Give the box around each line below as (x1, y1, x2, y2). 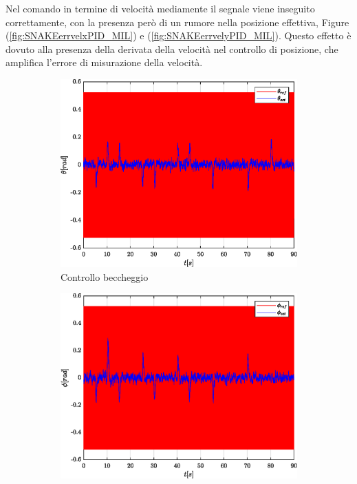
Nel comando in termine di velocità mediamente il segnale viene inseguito (6, 1, 315, 15)
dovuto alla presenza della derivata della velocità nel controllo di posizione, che (6, 41, 338, 56)
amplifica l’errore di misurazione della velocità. (6, 55, 203, 70)
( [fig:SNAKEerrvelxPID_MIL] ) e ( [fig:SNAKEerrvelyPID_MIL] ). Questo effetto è (6, 28, 351, 43)
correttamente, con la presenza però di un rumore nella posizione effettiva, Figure (6, 14, 349, 29)
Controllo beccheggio (61, 269, 149, 284)
